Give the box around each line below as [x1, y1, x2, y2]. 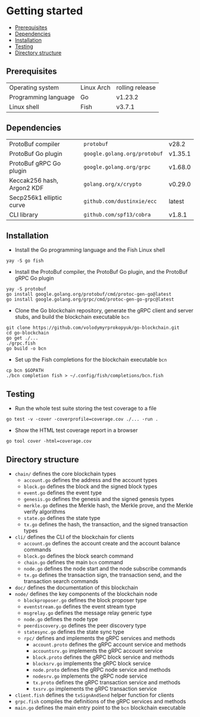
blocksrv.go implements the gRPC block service [32, 660, 151, 667]
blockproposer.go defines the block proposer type [23, 597, 147, 603]
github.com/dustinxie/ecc [83, 198, 157, 205]
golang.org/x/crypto [83, 180, 142, 187]
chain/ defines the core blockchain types [14, 470, 116, 477]
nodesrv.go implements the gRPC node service [32, 672, 148, 680]
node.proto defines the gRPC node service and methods [32, 666, 171, 673]
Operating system [9, 83, 60, 92]
